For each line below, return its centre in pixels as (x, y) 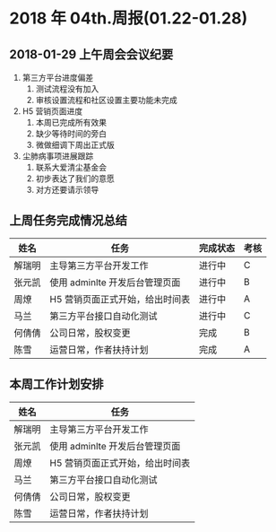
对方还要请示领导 (67, 190)
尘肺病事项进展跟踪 (58, 156)
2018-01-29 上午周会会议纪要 (91, 54)
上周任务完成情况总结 (68, 221)
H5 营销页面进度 (52, 111)
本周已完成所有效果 (71, 122)
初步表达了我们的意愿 (75, 179)
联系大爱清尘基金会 (71, 167)
